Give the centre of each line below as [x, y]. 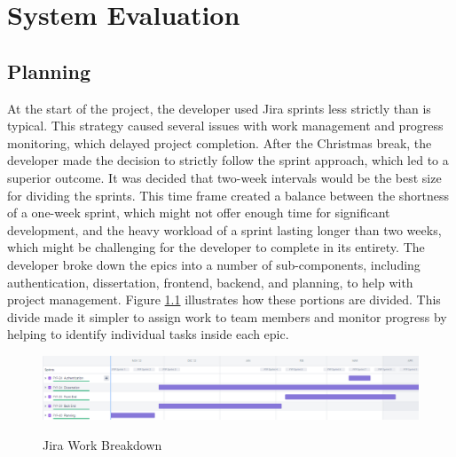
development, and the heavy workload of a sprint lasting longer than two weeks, [224, 229]
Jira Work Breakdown [102, 444]
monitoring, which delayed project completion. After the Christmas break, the [220, 142]
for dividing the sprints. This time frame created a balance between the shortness [228, 195]
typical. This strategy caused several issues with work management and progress [225, 126]
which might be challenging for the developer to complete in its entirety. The [216, 247]
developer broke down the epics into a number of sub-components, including [214, 264]
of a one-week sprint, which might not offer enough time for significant [199, 213]
